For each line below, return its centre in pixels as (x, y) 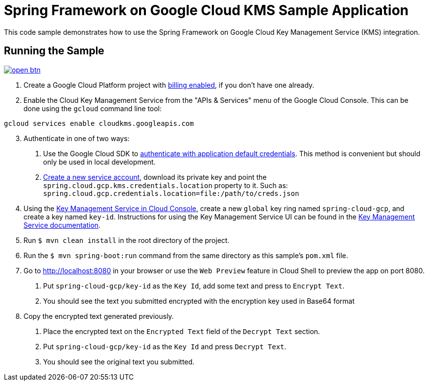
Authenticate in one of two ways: (77, 138)
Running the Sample (54, 51)
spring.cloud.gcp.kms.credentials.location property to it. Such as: (166, 185)
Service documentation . (62, 225)
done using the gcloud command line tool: (93, 108)
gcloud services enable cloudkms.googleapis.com (99, 123)
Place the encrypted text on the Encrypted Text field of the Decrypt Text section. (182, 331)
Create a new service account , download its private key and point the (155, 177)
